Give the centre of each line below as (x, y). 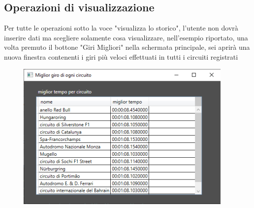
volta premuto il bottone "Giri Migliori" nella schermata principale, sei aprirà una (127, 47)
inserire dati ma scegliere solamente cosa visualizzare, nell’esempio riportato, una (126, 37)
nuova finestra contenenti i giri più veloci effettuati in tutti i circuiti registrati (121, 56)
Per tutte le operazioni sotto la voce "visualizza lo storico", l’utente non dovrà (121, 28)
